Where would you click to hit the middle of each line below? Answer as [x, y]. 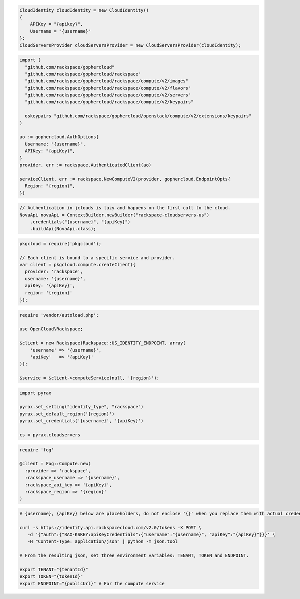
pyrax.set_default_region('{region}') [67, 414]
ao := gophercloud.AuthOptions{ [59, 137]
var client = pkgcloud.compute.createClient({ [78, 265]
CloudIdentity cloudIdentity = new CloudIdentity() [84, 10]
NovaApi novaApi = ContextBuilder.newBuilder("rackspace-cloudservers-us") [115, 215]
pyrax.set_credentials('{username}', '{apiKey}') [82, 421]
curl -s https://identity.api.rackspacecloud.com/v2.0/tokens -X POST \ [111, 528]
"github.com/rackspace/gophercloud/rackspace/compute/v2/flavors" [108, 88]
